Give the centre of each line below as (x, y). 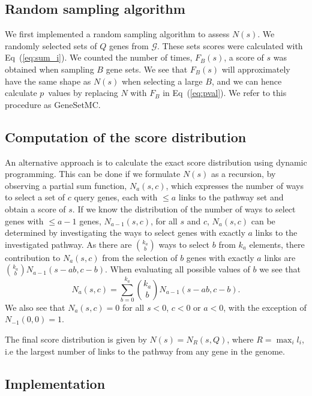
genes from (129, 45)
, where (240, 339)
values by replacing (83, 93)
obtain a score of (35, 208)
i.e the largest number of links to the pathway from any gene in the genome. (145, 351)
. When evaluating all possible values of (178, 269)
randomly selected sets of (51, 45)
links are (280, 257)
